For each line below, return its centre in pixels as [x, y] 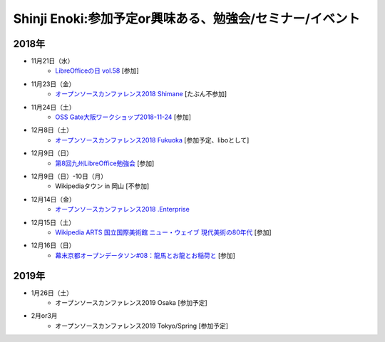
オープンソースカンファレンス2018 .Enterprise [123, 209]
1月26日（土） [52, 293]
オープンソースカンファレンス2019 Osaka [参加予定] [132, 302]
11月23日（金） [53, 84]
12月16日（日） [53, 245]
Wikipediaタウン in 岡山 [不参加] [102, 186]
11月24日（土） [53, 107]
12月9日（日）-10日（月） [69, 176]
